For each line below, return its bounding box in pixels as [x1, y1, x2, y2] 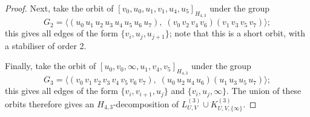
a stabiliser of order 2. [5, 39, 87, 52]
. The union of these [226, 84, 302, 97]
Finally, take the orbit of [5, 59, 96, 72]
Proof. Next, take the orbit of [5, 2, 114, 14]
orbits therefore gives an [5, 97, 94, 110]
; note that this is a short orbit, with [169, 27, 305, 39]
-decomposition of [113, 97, 179, 110]
